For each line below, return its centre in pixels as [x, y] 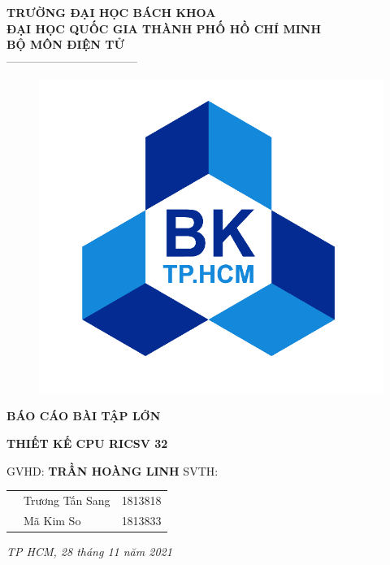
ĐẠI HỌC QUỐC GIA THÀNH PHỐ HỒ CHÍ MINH [164, 28]
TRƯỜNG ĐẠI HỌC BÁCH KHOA [111, 12]
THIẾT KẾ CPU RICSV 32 [87, 443]
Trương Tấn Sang [67, 500]
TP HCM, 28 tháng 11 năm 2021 [89, 551]
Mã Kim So [52, 520]
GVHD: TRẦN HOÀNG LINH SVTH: [113, 470]
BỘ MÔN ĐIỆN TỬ [65, 44]
